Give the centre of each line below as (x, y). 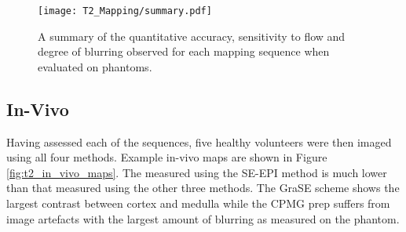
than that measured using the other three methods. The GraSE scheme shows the (203, 188)
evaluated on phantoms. (95, 66)
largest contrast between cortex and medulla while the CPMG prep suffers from (198, 203)
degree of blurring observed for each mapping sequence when (184, 51)
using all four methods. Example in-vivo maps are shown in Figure (167, 157)
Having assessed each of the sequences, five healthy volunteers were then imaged (199, 141)
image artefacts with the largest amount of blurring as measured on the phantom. (203, 218)
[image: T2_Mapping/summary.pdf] (125, 11)
